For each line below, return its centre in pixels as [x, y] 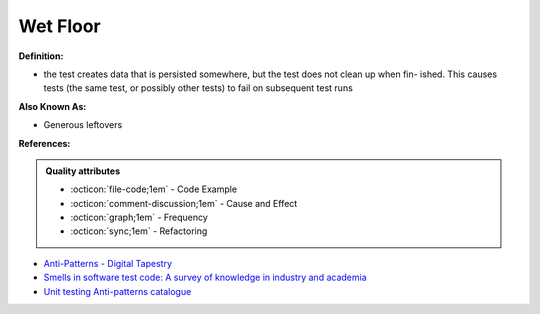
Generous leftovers [83, 125]
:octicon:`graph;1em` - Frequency [139, 217]
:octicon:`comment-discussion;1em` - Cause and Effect [184, 203]
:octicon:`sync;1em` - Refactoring [139, 231]
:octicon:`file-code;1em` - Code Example [154, 189]
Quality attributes [82, 171]
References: [44, 143]
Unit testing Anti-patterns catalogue [117, 291]
